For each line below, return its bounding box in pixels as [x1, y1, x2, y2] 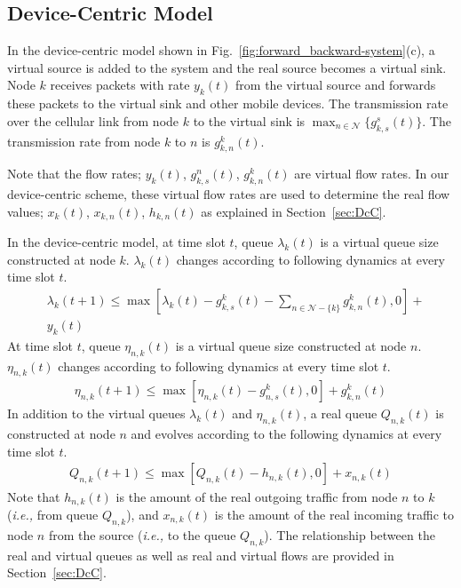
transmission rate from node [7, 131, 161, 150]
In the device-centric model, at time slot [7, 233, 226, 251]
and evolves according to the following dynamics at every [131, 425, 442, 443]
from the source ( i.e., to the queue [48, 525, 236, 544]
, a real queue [303, 404, 378, 423]
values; [7, 202, 44, 220]
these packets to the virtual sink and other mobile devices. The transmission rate [7, 94, 449, 113]
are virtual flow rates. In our [294, 164, 449, 183]
